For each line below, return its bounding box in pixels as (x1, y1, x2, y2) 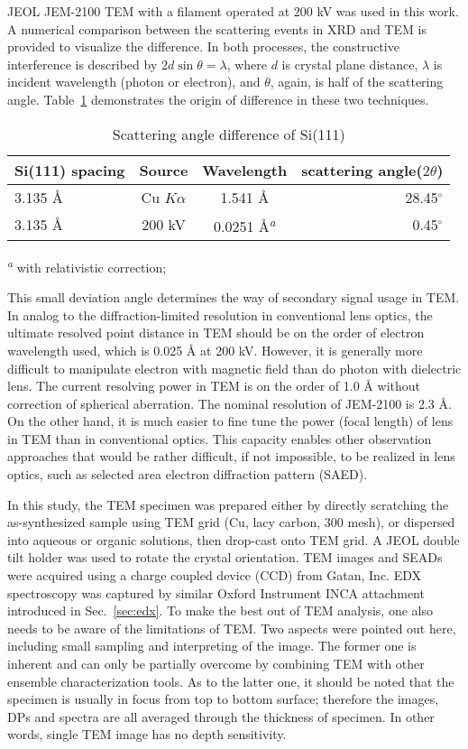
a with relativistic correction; (7, 254, 167, 276)
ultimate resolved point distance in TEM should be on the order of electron (7, 323, 425, 342)
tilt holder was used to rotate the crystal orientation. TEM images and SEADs (7, 548, 443, 567)
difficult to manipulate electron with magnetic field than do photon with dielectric (7, 358, 462, 377)
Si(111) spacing (14, 159, 125, 180)
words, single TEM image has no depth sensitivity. (7, 725, 287, 744)
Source (139, 159, 188, 180)
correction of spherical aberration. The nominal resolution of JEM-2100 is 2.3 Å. (7, 393, 452, 412)
